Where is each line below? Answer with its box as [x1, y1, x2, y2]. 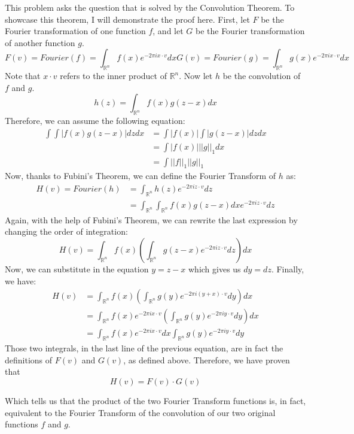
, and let [152, 25, 184, 37]
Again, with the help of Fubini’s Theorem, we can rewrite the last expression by [5, 213, 298, 226]
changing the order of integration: [5, 225, 128, 238]
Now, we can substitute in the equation [5, 263, 149, 275]
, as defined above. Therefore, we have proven [123, 353, 290, 366]
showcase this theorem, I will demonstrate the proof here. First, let [5, 13, 250, 25]
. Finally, [271, 263, 304, 275]
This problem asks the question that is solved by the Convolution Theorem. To [5, 1, 295, 13]
